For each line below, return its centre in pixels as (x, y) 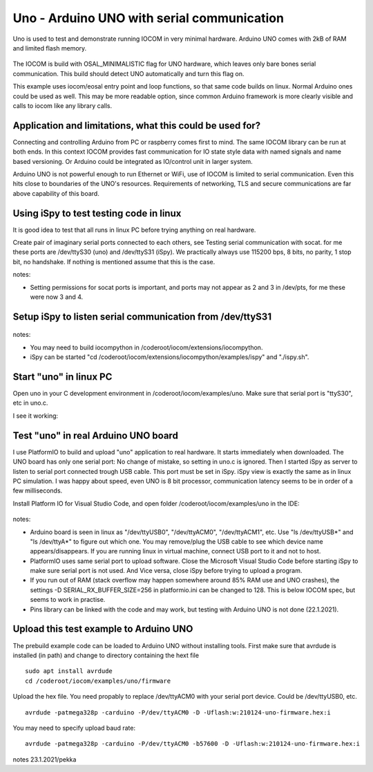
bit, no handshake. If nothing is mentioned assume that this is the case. (114, 261)
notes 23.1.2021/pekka (45, 759)
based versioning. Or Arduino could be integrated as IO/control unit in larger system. (133, 161)
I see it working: (36, 416)
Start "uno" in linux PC (63, 377)
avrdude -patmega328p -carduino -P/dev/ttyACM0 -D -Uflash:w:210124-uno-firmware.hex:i (178, 712)
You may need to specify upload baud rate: (74, 728)
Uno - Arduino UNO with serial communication (149, 18)
